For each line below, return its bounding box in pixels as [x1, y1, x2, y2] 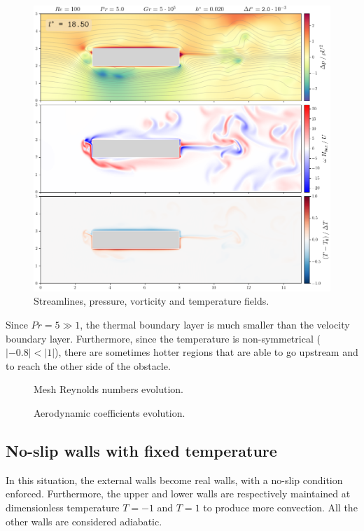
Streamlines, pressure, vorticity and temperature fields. [34, 294, 269, 308]
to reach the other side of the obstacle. [6, 358, 171, 373]
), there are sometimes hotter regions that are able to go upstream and [55, 345, 358, 359]
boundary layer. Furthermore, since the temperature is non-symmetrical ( [6, 331, 321, 345]
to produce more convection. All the [203, 500, 358, 514]
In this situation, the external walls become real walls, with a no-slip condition [6, 472, 343, 487]
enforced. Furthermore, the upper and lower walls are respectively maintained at [6, 486, 351, 501]
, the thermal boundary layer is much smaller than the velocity [80, 317, 350, 332]
